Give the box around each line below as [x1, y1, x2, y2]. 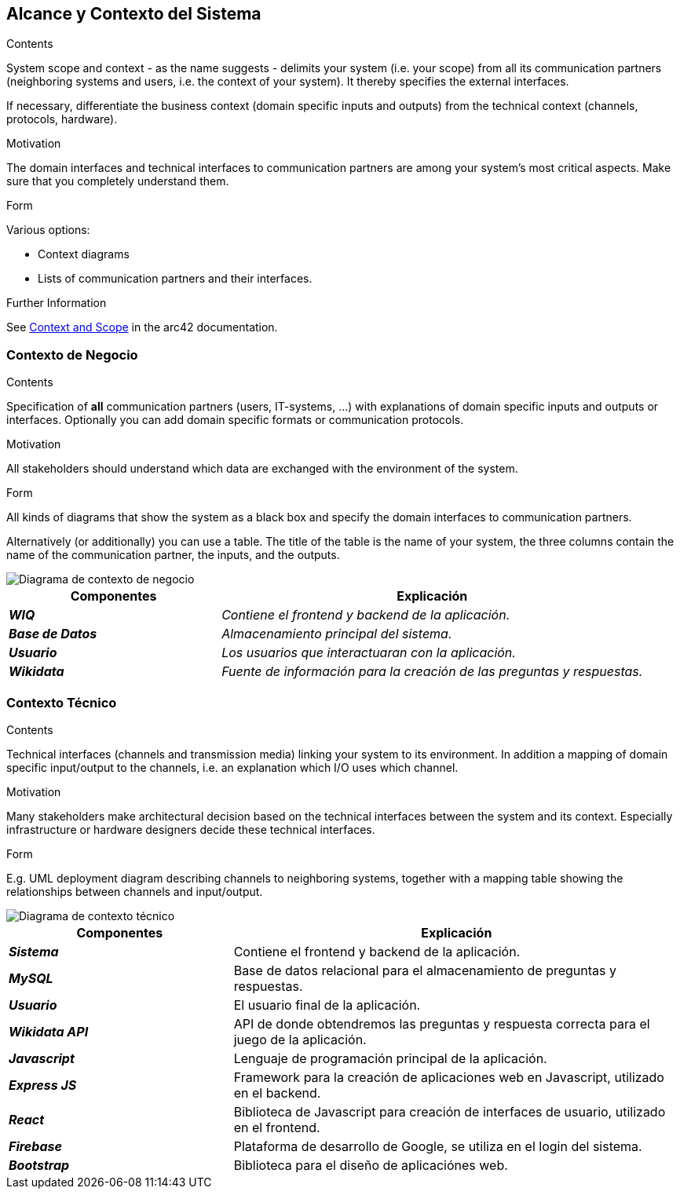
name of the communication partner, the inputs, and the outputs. [6, 548, 340, 562]
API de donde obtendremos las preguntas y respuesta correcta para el [233, 1015, 650, 1032]
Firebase [9, 1138, 62, 1154]
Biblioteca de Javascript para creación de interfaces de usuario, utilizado [233, 1103, 666, 1120]
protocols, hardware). [6, 112, 118, 126]
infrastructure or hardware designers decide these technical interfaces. [6, 822, 375, 836]
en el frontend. [233, 1119, 320, 1135]
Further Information [6, 296, 107, 310]
